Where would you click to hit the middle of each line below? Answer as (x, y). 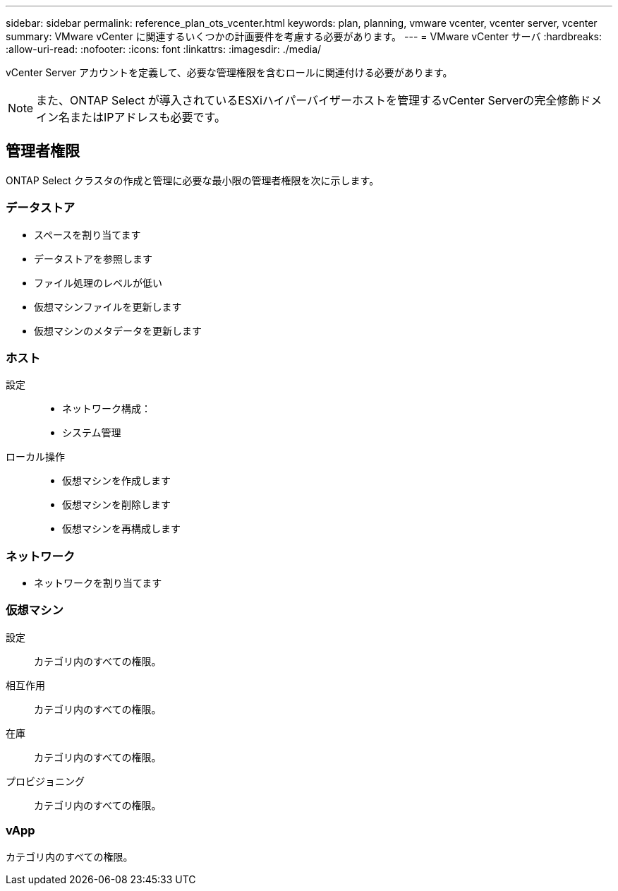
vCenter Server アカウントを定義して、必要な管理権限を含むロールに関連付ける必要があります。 (229, 72)
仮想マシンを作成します (116, 481)
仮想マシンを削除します (116, 505)
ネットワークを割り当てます (98, 583)
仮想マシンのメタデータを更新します (118, 330)
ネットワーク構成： (107, 409)
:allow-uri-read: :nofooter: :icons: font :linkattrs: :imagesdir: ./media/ (164, 49)
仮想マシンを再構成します (121, 529)
